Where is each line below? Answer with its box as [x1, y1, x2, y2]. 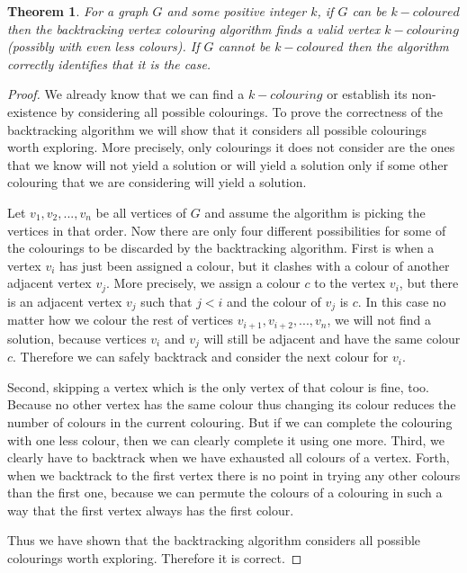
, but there [399, 273, 459, 292]
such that [140, 291, 193, 310]
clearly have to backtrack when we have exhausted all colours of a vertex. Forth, [7, 448, 450, 467]
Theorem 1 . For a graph [7, 2, 148, 20]
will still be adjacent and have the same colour [203, 328, 461, 347]
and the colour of [227, 291, 321, 310]
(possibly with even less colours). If [7, 37, 200, 56]
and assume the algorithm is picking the [204, 202, 426, 221]
